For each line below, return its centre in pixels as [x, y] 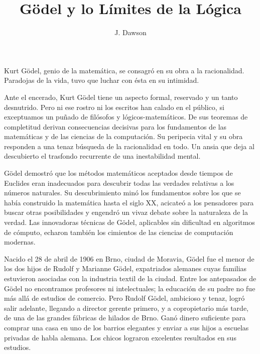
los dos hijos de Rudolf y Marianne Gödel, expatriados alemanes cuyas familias [125, 268]
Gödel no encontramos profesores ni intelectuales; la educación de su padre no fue [130, 288]
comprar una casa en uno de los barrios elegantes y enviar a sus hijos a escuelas [126, 327]
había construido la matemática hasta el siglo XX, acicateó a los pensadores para [129, 202]
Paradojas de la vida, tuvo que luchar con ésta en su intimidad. [102, 80]
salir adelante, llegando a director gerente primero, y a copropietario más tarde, [126, 308]
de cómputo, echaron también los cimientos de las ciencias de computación [119, 232]
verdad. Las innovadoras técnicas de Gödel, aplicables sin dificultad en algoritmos [129, 222]
